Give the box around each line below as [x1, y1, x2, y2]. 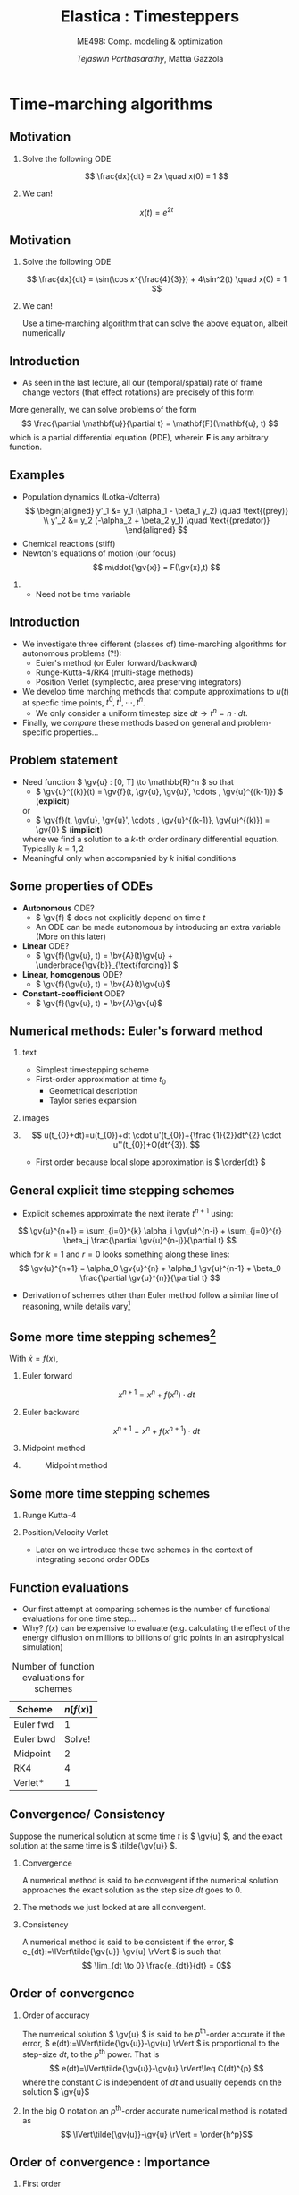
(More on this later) [35, 931, 107, 942]
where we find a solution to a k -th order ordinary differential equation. [21, 833, 279, 844]
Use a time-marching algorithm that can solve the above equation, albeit [21, 318, 288, 329]
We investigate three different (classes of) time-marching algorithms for [21, 638, 287, 649]
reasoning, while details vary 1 [21, 1299, 131, 1311]
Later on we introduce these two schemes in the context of [35, 1544, 253, 1555]
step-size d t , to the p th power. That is [21, 2047, 160, 2060]
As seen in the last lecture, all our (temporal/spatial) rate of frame [21, 378, 263, 389]
